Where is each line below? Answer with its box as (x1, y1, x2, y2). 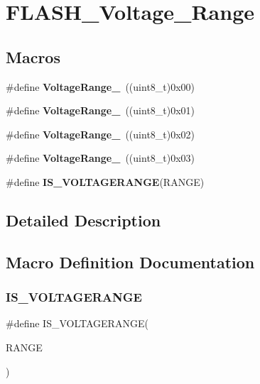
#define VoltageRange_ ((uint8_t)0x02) (6, 126, 195, 141)
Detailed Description (6, 209, 161, 231)
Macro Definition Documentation (6, 251, 255, 273)
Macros (6, 45, 60, 67)
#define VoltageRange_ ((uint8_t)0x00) (6, 79, 195, 94)
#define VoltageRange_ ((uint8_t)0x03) (6, 150, 195, 165)
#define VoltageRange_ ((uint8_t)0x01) (6, 103, 195, 118)
